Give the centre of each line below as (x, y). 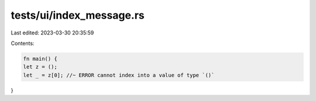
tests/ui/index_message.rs (78, 15)
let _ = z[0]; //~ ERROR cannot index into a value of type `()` (119, 75)
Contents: (23, 43)
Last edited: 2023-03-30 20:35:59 (52, 33)
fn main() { (40, 59)
